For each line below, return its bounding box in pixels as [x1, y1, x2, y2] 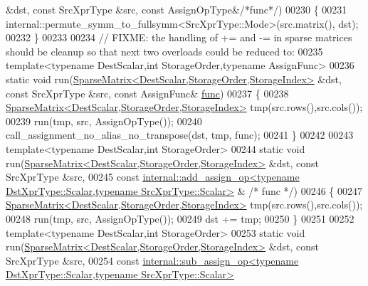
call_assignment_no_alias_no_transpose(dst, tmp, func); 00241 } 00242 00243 [6, 127, 354, 142]
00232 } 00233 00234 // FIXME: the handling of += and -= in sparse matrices [6, 30, 352, 45]
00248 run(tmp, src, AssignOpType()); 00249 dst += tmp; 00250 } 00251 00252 [6, 211, 354, 226]
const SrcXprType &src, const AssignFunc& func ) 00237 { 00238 [6, 85, 289, 100]
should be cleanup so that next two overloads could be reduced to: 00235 [6, 43, 323, 58]
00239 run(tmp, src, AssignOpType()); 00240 [6, 113, 202, 128]
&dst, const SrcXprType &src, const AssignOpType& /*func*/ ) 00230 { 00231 [6, 2, 347, 16]
